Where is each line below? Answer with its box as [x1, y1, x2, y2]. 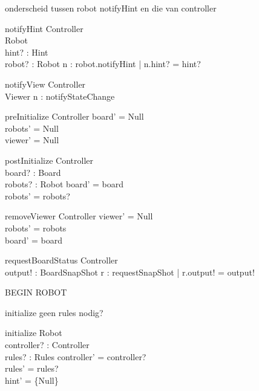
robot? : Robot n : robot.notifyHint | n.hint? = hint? [5, 57, 201, 70]
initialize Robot [5, 326, 62, 339]
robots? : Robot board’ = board [5, 178, 124, 190]
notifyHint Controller [5, 22, 84, 34]
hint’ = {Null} [5, 373, 59, 386]
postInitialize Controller [5, 153, 94, 166]
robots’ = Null [5, 121, 59, 134]
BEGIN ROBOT [5, 286, 67, 299]
